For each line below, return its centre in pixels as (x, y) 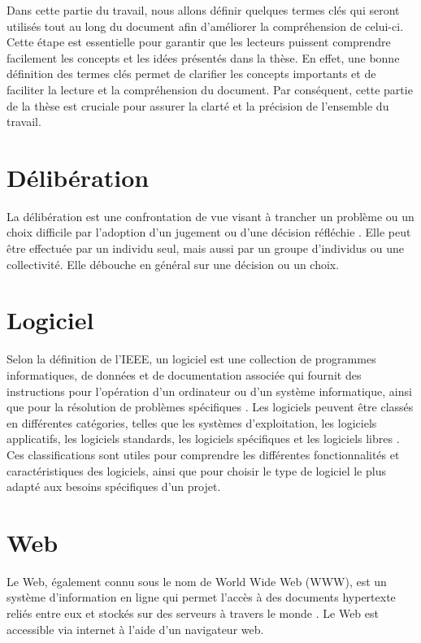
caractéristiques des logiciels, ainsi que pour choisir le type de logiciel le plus (196, 470)
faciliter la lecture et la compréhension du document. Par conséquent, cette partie (210, 89)
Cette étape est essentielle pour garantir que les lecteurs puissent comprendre (199, 42)
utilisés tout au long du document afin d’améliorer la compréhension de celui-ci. (205, 26)
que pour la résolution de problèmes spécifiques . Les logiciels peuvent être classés (210, 407)
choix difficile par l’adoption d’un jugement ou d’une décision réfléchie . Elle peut (209, 232)
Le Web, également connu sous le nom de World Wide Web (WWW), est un (197, 581)
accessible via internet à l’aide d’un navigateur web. (135, 629)
